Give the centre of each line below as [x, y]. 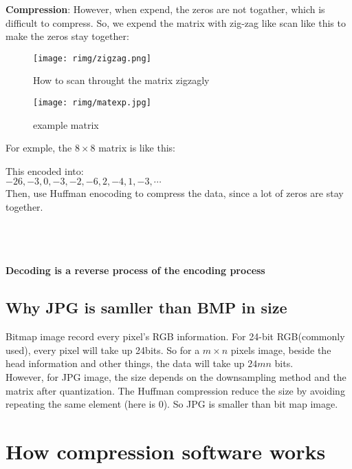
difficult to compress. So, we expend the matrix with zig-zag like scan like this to [176, 22]
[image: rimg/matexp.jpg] [92, 103]
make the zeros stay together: [67, 36]
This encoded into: [45, 170]
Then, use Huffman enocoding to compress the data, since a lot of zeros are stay [175, 193]
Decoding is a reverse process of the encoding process [135, 270]
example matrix [66, 124]
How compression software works [166, 451]
